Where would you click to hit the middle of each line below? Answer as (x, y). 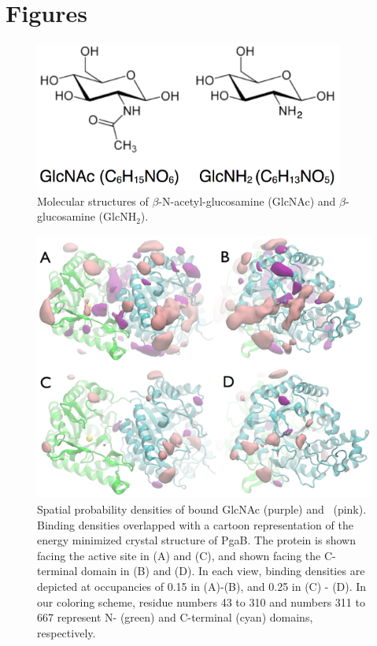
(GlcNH (118, 216)
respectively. (67, 632)
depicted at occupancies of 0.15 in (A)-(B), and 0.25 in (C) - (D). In (202, 586)
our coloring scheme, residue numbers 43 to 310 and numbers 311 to (201, 601)
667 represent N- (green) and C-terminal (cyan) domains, (175, 617)
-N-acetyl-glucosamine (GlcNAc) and (247, 200)
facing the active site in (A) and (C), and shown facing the (179, 555)
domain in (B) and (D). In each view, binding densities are (223, 571)
